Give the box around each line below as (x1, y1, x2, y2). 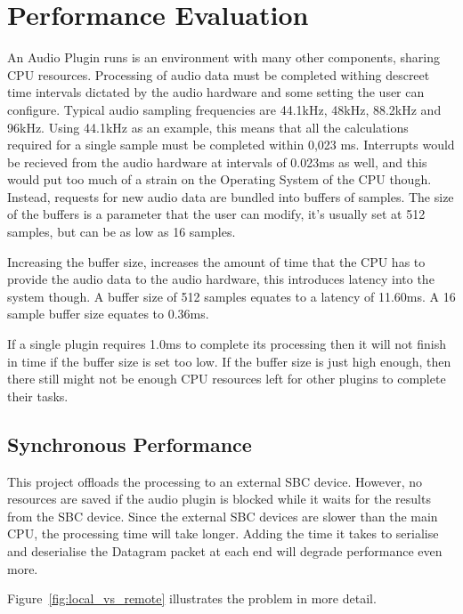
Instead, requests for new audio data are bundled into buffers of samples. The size (7, 187, 454, 206)
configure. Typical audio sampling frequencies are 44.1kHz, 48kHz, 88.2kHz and (7, 100, 442, 118)
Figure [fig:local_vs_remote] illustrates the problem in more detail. (7, 589, 377, 608)
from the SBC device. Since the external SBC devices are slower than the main (7, 506, 438, 525)
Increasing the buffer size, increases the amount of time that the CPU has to (7, 252, 426, 271)
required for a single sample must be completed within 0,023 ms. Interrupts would (7, 135, 455, 154)
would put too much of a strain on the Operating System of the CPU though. (7, 170, 432, 189)
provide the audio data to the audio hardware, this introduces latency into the (7, 270, 435, 288)
